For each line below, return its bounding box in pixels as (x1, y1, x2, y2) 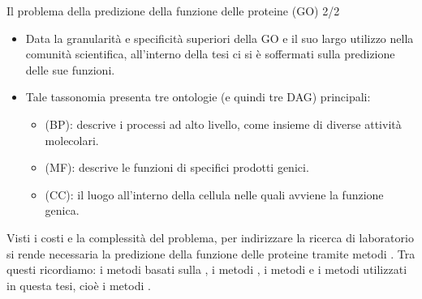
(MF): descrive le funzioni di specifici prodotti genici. (45, 159, 309, 176)
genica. (45, 202, 80, 219)
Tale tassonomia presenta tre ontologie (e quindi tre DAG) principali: (25, 88, 371, 105)
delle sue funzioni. (25, 61, 115, 78)
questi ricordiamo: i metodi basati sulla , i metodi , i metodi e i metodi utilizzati (6, 261, 407, 278)
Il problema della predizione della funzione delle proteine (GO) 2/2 (6, 2, 340, 19)
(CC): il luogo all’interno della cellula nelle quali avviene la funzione (45, 186, 384, 203)
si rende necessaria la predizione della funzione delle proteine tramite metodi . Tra (6, 245, 416, 262)
